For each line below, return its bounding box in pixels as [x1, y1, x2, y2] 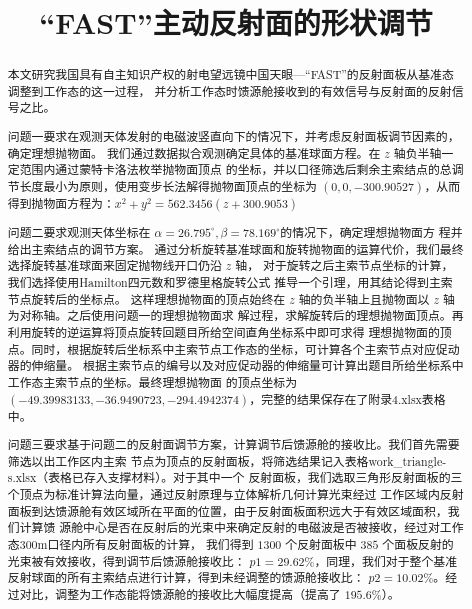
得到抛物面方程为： [7, 195, 115, 212]
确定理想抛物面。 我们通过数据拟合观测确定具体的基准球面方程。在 [7, 144, 381, 161]
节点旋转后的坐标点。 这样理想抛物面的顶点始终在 [7, 290, 286, 307]
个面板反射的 [382, 536, 454, 553]
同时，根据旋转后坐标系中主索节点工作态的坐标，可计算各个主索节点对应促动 [31, 340, 460, 357]
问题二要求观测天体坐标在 [7, 223, 151, 240]
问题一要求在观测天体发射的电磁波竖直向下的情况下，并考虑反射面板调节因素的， [7, 128, 460, 145]
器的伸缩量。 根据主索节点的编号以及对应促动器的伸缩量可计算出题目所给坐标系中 [7, 357, 464, 374]
